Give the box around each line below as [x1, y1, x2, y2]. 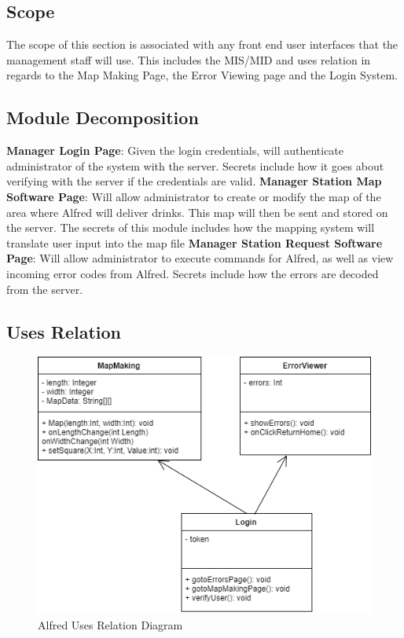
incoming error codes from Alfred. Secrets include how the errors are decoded [6, 265, 379, 281]
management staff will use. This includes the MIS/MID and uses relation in [6, 51, 371, 68]
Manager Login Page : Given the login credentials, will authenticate [6, 142, 344, 159]
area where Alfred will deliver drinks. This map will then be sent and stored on [6, 203, 388, 220]
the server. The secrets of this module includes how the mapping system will [6, 219, 375, 236]
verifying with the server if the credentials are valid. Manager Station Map [6, 173, 382, 189]
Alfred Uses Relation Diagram [38, 616, 183, 632]
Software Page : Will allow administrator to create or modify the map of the [6, 188, 381, 204]
